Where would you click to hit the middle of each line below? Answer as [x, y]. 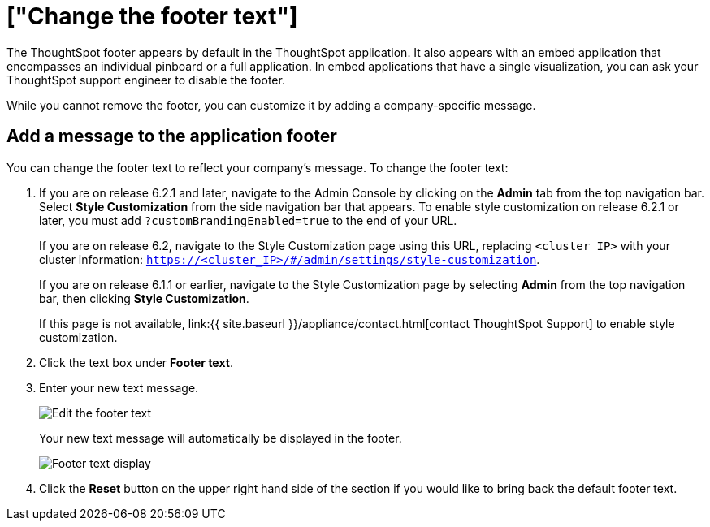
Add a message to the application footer [172, 136]
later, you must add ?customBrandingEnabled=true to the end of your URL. [248, 220]
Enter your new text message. [119, 387]
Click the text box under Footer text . [136, 362]
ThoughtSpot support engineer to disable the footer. [146, 80]
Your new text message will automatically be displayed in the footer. [221, 438]
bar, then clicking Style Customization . [144, 298]
